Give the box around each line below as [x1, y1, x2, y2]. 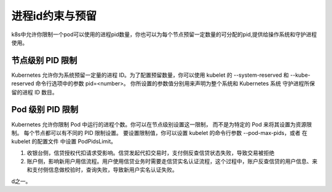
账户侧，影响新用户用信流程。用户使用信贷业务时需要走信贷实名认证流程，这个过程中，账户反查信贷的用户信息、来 [26, 158, 318, 165]
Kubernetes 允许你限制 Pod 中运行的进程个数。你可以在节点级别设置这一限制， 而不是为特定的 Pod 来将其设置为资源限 [11, 120, 312, 128]
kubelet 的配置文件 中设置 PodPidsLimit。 [11, 138, 117, 145]
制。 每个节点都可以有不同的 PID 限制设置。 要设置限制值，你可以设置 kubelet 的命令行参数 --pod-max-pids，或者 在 [11, 129, 307, 136]
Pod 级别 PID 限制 [11, 104, 79, 115]
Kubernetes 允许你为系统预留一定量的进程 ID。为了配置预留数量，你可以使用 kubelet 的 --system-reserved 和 [11, 71, 289, 79]
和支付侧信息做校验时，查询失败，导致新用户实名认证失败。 [26, 166, 178, 174]
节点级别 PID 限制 [11, 55, 77, 66]
